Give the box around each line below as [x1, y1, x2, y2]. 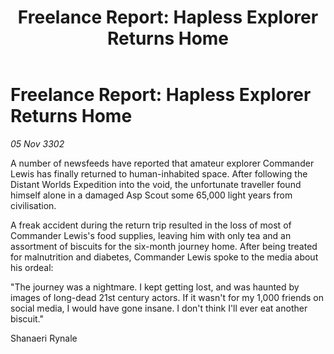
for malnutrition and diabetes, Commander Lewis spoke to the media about [10, 251, 319, 263]
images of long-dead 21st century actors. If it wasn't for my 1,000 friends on [10, 291, 324, 303]
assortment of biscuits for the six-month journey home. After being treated [10, 240, 318, 252]
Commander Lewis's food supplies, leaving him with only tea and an [10, 229, 292, 241]
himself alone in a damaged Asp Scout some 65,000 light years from [10, 189, 293, 201]
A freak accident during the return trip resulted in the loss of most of [10, 219, 292, 231]
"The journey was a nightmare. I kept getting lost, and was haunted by [10, 281, 300, 293]
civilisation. [10, 199, 57, 211]
